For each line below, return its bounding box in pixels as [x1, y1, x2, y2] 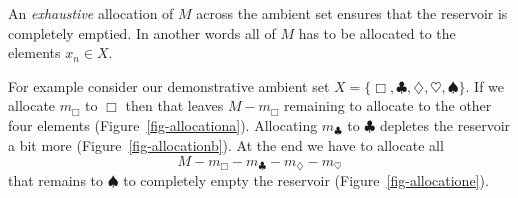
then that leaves [125, 95, 224, 116]
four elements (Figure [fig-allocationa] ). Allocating [8, 114, 318, 135]
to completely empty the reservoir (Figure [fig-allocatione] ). [123, 170, 489, 191]
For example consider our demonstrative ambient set [8, 75, 330, 96]
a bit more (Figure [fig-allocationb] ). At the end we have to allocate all [8, 135, 444, 156]
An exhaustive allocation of [8, 3, 174, 23]
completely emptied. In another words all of [8, 22, 276, 43]
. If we [465, 75, 505, 96]
